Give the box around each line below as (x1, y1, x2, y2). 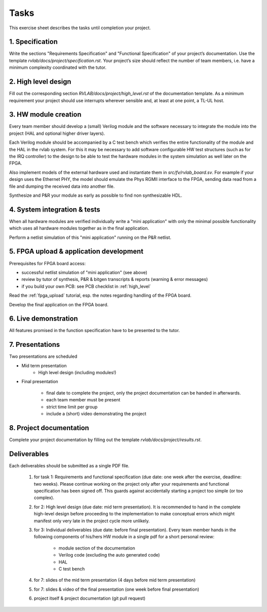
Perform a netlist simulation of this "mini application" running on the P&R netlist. (9, 234, 172, 240)
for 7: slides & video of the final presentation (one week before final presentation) (34, 586, 200, 592)
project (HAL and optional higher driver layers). (9, 130, 105, 136)
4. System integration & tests (9, 205, 101, 214)
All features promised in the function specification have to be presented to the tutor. (9, 328, 180, 334)
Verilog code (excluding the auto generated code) (58, 552, 160, 558)
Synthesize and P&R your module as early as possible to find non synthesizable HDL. (9, 192, 182, 198)
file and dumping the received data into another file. (9, 183, 115, 189)
